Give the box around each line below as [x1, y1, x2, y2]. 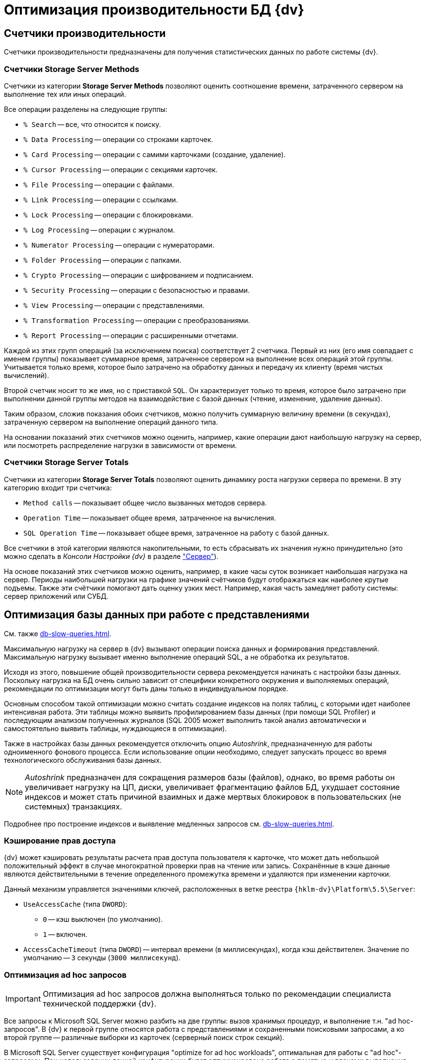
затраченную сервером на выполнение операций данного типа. [4, 417, 218, 426]
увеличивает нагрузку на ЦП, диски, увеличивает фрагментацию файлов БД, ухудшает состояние [25, 782, 400, 792]
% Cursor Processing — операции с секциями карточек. [23, 165, 218, 174]
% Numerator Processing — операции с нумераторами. [23, 240, 215, 249]
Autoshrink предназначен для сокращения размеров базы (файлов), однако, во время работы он [25, 772, 395, 782]
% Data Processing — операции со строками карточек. [23, 135, 213, 144]
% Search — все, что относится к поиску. [23, 120, 161, 128]
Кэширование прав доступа [4, 835, 116, 845]
